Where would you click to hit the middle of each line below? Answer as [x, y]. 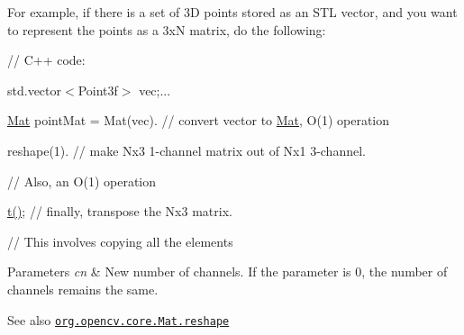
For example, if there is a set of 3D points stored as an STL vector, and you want [232, 12]
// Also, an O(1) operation [82, 181]
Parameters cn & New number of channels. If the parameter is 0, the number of [227, 272]
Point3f [98, 90]
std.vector [35, 90]
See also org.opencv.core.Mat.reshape [118, 319]
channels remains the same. [83, 289]
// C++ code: [46, 60]
